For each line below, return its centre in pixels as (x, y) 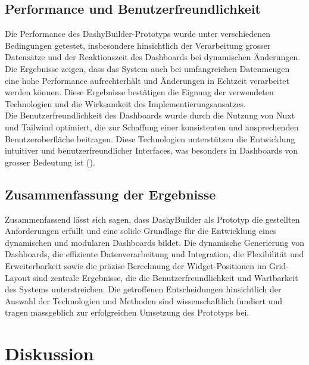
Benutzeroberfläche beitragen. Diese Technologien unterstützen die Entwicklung (150, 138)
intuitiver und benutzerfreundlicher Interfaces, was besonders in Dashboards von (152, 150)
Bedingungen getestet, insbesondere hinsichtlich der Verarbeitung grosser (138, 45)
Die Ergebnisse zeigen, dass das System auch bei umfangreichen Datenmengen (147, 68)
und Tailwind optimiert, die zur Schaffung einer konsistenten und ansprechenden (152, 127)
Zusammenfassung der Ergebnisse (110, 194)
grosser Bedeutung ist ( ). (50, 162)
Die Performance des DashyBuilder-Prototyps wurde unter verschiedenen (138, 34)
